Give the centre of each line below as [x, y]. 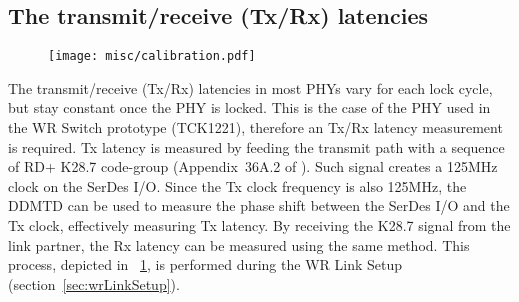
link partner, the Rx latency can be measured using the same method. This [239, 244]
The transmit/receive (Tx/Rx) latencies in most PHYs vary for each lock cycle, [250, 87]
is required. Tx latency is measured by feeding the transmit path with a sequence [256, 146]
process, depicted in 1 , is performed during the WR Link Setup [205, 264]
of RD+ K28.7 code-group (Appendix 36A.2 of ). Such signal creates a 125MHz [253, 166]
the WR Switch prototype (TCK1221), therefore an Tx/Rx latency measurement [255, 127]
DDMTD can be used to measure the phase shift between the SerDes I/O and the [259, 205]
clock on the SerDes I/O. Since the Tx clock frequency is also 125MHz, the [237, 185]
